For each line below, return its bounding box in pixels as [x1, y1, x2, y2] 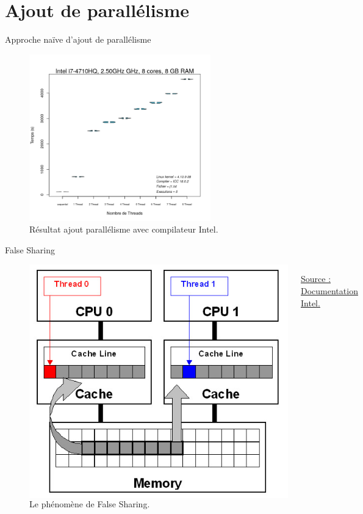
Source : [301, 272, 331, 285]
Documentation [301, 284, 358, 297]
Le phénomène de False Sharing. [29, 497, 150, 510]
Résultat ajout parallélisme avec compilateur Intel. [29, 223, 218, 236]
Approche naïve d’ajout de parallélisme [5, 33, 151, 46]
